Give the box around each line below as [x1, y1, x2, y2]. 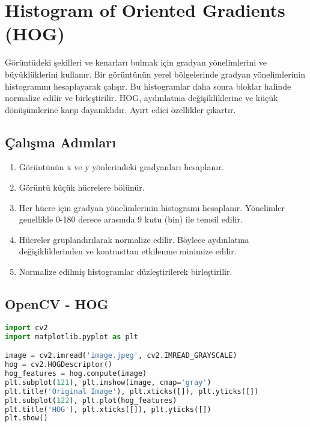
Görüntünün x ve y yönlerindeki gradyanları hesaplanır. [19, 161, 224, 173]
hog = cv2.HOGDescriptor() [5, 360, 112, 369]
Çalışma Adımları [5, 132, 116, 151]
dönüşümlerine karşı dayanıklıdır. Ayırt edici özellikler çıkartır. [5, 103, 236, 115]
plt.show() [5, 414, 48, 423]
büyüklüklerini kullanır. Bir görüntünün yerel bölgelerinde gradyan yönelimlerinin [5, 67, 305, 80]
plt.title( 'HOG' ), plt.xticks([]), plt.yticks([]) [5, 405, 211, 414]
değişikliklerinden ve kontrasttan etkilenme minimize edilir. [19, 245, 237, 257]
